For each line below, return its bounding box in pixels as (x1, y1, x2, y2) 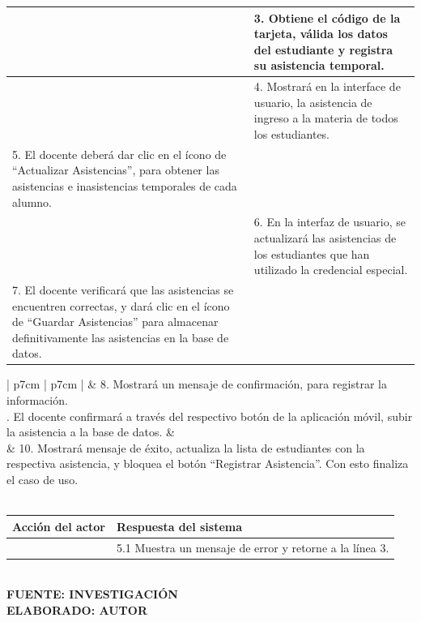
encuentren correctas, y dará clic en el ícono (12, 297, 230, 314)
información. (6, 392, 68, 409)
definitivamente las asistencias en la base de (12, 328, 229, 345)
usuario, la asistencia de (253, 93, 372, 110)
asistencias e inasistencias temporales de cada (12, 177, 237, 194)
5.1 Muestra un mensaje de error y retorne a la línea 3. (116, 538, 389, 556)
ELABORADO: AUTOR (6, 601, 147, 618)
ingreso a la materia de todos (253, 109, 398, 127)
